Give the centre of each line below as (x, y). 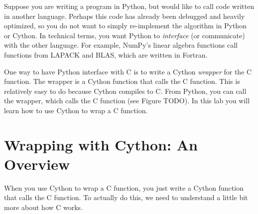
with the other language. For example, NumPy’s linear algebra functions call (121, 45)
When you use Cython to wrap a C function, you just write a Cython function (124, 187)
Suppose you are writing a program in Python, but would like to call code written (129, 6)
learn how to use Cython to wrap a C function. (76, 110)
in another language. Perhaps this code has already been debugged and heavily (125, 16)
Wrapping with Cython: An (101, 144)
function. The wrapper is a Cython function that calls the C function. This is (122, 81)
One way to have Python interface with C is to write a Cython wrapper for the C (128, 71)
